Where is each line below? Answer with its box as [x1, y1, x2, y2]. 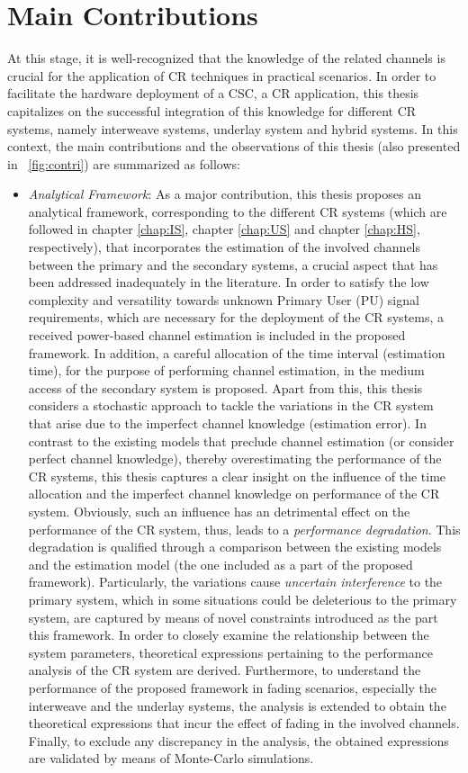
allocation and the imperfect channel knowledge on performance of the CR [28, 484, 440, 503]
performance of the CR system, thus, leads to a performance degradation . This [28, 519, 461, 538]
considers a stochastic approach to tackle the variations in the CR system [28, 396, 434, 415]
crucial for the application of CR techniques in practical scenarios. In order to [7, 66, 436, 85]
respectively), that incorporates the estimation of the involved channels [28, 238, 420, 256]
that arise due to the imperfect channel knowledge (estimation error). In [28, 414, 427, 432]
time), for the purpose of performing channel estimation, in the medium [28, 361, 425, 380]
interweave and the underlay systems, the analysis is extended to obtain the [28, 696, 446, 715]
